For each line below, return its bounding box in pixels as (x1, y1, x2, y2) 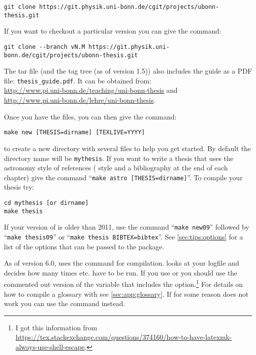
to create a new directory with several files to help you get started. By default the (4, 143, 251, 153)
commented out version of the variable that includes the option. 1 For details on (4, 277, 243, 289)
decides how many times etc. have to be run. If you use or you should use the (4, 267, 237, 277)
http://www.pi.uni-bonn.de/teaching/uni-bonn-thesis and (4, 85, 178, 95)
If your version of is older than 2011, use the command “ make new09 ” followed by (4, 222, 250, 232)
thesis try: (4, 182, 34, 192)
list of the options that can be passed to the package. (4, 241, 164, 251)
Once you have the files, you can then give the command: (4, 111, 177, 121)
